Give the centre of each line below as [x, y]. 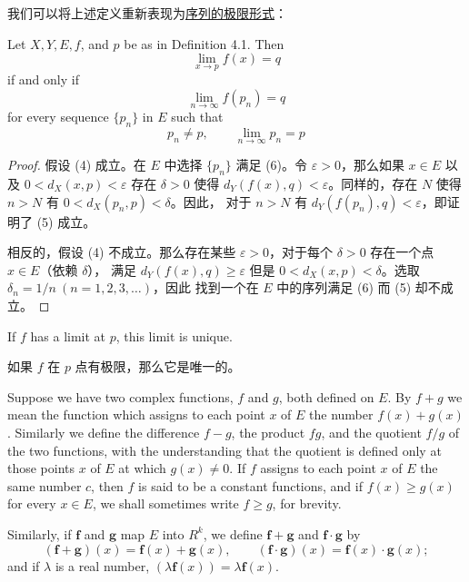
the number [341, 414]
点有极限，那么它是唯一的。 [158, 366]
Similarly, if [40, 533]
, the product [268, 432]
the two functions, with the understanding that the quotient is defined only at [225, 450]
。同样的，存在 [373, 184]
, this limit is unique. [174, 335]
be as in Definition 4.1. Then [204, 43]
